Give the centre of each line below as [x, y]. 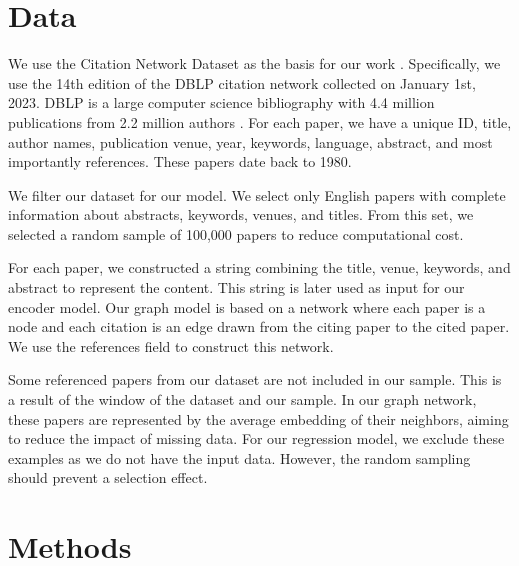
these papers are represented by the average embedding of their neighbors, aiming [258, 418]
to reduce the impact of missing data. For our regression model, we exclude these [256, 438]
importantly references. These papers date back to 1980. [180, 161]
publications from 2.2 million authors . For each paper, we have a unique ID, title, [260, 121]
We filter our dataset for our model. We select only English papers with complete [257, 194]
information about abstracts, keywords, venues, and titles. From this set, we [241, 214]
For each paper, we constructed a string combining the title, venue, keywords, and [259, 267]
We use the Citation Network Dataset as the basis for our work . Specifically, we [254, 63]
